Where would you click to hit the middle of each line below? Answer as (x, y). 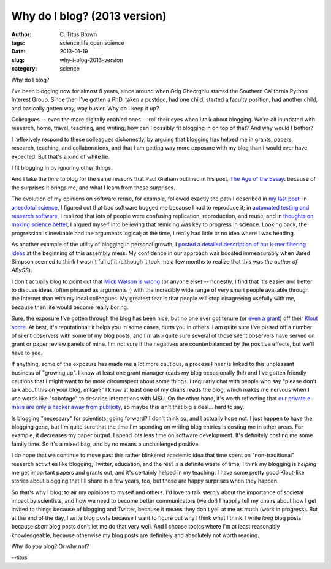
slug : (18, 60)
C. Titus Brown (78, 34)
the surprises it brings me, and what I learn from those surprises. (93, 188)
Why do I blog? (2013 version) (89, 16)
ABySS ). (22, 270)
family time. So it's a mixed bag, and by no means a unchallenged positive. (106, 444)
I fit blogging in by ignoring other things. (62, 168)
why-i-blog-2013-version (91, 60)
